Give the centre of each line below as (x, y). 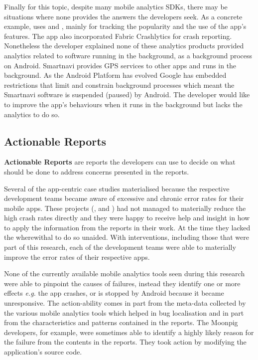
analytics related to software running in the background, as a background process (128, 55)
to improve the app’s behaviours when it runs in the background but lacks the (123, 104)
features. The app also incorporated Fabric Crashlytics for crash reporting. (118, 36)
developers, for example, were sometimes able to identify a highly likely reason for (129, 332)
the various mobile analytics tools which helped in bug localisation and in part (124, 312)
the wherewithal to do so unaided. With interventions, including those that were (127, 237)
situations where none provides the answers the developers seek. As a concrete (123, 16)
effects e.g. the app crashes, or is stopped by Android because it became (114, 293)
